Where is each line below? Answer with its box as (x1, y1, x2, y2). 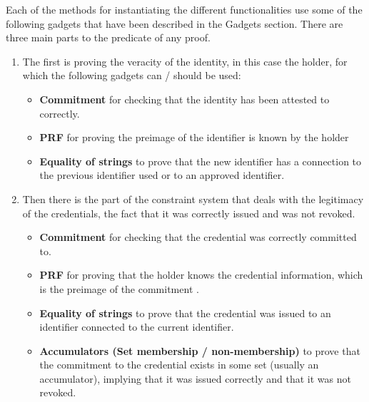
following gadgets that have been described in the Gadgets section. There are (6, 16, 343, 31)
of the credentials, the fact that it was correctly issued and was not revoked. (22, 205, 355, 220)
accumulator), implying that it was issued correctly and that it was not (39, 371, 351, 386)
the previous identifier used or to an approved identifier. (39, 167, 285, 182)
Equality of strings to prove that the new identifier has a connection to (39, 153, 362, 168)
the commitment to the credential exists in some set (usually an (39, 357, 319, 372)
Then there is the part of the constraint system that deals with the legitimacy (22, 191, 364, 206)
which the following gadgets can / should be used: (22, 68, 241, 83)
